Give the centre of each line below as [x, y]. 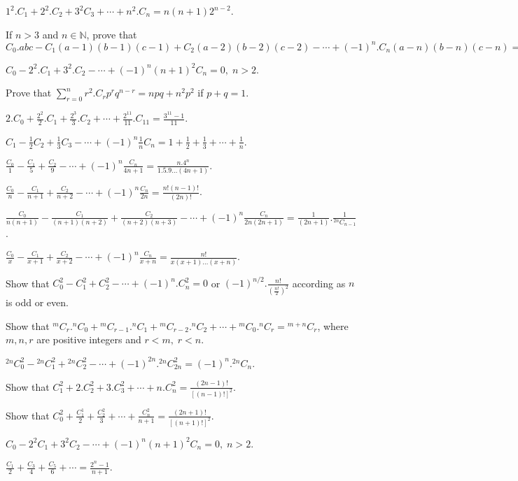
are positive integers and [89, 339]
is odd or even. [37, 302]
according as [319, 283]
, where [333, 325]
